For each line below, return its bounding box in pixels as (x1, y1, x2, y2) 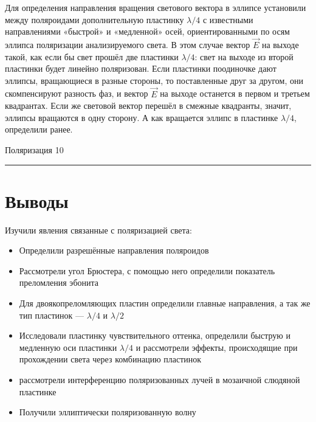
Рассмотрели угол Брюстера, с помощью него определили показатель (19, 264, 275, 277)
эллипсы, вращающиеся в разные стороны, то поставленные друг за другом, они (5, 74, 303, 86)
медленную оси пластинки (19, 341, 117, 353)
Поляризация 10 (5, 143, 64, 156)
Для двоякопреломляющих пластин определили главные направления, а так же (19, 297, 311, 310)
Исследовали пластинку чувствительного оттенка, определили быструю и (19, 329, 290, 342)
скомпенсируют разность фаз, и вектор (5, 87, 148, 100)
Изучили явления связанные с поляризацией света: (5, 223, 192, 236)
